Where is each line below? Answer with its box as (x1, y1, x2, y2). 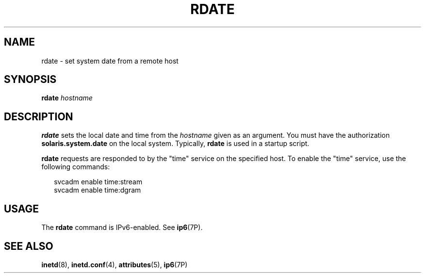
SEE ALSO (4, 240, 53, 252)
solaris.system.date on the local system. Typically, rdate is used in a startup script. (41, 139, 310, 148)
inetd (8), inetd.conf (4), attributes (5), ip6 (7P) (41, 260, 188, 269)
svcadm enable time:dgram (54, 186, 141, 195)
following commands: (41, 163, 110, 171)
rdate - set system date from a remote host (41, 56, 179, 65)
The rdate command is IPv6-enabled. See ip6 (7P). (41, 223, 203, 232)
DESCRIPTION (4, 110, 73, 123)
